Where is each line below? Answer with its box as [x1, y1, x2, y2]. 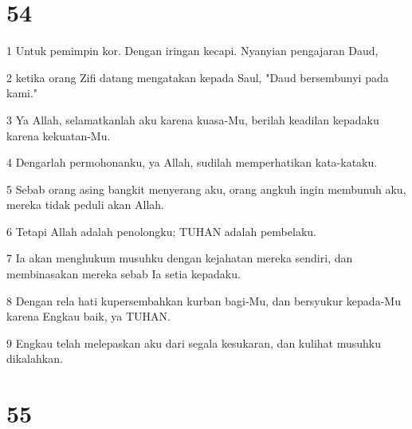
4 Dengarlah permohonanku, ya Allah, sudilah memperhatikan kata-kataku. [6, 154, 378, 171]
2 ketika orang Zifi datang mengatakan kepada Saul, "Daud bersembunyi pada [6, 69, 389, 85]
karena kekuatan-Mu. [6, 127, 111, 144]
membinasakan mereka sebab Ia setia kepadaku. [6, 266, 241, 282]
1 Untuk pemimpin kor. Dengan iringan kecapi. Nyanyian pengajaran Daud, [6, 42, 379, 59]
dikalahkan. [6, 350, 63, 367]
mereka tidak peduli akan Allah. [6, 196, 165, 213]
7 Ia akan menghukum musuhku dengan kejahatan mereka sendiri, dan [6, 250, 353, 266]
